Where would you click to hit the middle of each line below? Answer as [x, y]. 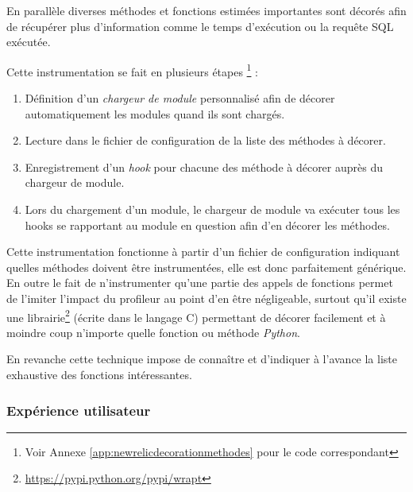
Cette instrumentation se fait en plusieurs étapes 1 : [133, 70]
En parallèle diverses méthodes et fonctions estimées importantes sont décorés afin [206, 10]
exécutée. [29, 42]
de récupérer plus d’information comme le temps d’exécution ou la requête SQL [200, 26]
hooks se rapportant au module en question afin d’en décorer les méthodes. [207, 225]
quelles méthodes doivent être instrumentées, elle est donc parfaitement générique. [206, 267]
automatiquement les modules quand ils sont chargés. [155, 113]
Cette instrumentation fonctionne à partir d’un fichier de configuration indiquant [203, 252]
